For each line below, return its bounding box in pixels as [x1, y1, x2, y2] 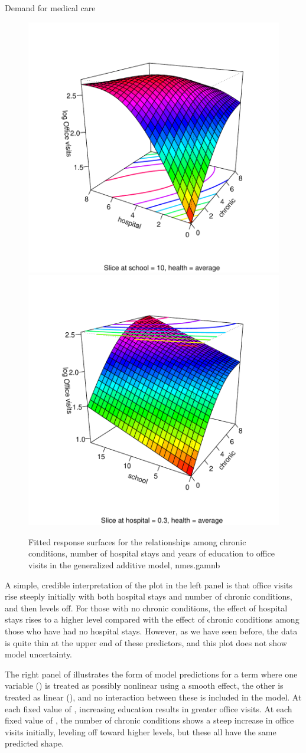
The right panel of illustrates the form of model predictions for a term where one [5, 667, 298, 680]
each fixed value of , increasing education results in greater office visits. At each [5, 702, 292, 715]
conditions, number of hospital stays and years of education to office [28, 547, 275, 559]
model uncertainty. [5, 648, 73, 660]
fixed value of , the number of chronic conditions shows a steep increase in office [5, 714, 294, 726]
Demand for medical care [5, 2, 96, 14]
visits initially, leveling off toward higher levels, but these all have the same [5, 725, 276, 738]
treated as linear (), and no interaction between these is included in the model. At [5, 690, 302, 703]
